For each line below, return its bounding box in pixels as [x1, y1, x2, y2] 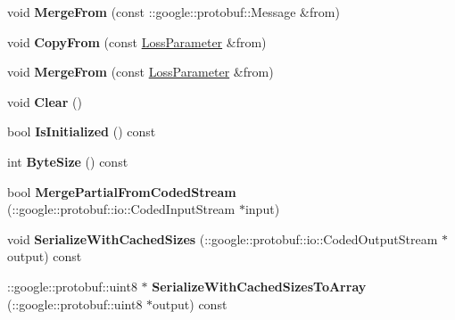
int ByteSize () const [7, 152, 128, 170]
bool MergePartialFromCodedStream [7, 182, 236, 201]
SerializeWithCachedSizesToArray [152, 276, 367, 295]
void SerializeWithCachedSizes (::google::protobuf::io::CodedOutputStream [7, 229, 438, 248]
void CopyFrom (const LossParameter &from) [7, 32, 267, 51]
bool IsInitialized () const [7, 122, 156, 141]
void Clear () [7, 92, 82, 111]
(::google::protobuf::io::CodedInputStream [7, 200, 236, 218]
